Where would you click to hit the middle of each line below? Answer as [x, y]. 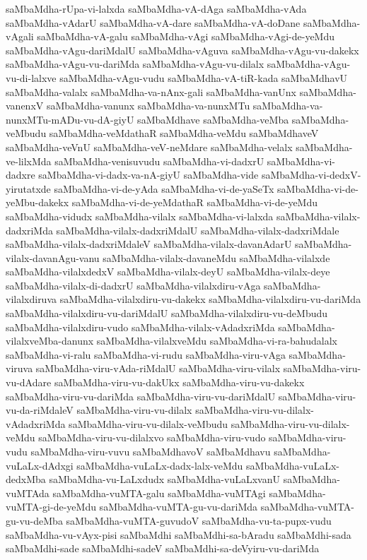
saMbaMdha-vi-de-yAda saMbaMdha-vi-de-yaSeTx [164, 188]
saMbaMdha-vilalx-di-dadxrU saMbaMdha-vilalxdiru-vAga [133, 285]
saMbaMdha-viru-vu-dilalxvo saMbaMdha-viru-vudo [152, 437]
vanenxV [25, 106]
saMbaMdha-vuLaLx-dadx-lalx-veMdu [160, 465]
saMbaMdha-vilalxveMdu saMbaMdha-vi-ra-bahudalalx [217, 341]
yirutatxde [28, 188]
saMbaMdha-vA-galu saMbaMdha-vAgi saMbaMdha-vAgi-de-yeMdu [186, 36]
